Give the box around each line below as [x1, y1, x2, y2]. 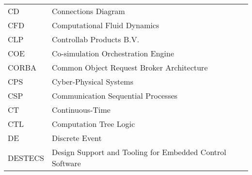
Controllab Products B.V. [51, 34, 140, 45]
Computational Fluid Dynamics [51, 19, 159, 31]
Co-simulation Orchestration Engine [51, 48, 174, 59]
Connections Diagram [51, 5, 125, 17]
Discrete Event [51, 132, 102, 143]
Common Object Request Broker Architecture [51, 62, 208, 73]
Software [51, 157, 81, 169]
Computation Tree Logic [51, 118, 135, 129]
